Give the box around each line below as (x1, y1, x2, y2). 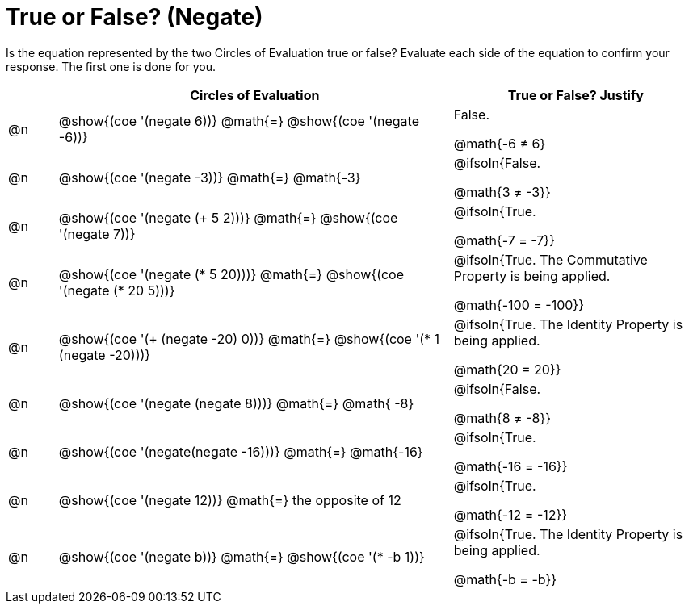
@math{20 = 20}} (453, 361, 561, 378)
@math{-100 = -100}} (453, 296, 585, 313)
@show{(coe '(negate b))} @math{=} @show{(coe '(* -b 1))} (58, 548, 425, 565)
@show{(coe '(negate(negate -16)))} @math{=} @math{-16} (58, 443, 423, 460)
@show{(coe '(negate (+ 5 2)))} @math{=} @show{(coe (58, 209, 398, 226)
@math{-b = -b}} (453, 570, 557, 587)
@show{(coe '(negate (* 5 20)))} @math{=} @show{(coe (58, 265, 404, 282)
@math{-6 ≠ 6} (453, 135, 546, 152)
